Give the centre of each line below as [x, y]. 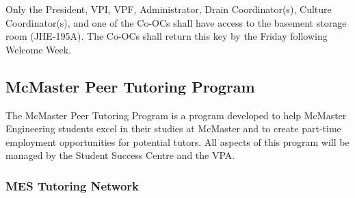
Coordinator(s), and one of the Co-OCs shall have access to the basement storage [176, 22]
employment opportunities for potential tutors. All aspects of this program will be [177, 141]
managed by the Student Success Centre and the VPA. [120, 155]
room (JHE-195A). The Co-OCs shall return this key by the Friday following [167, 36]
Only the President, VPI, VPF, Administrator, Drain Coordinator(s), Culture [169, 9]
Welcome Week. [39, 49]
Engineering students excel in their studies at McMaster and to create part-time [173, 128]
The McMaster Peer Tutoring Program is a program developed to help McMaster [176, 115]
